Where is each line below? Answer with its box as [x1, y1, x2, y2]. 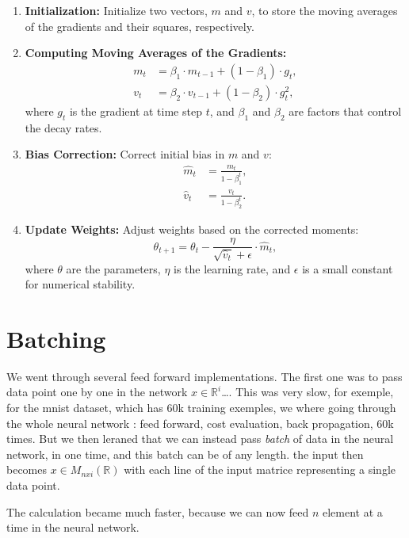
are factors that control [289, 102, 402, 119]
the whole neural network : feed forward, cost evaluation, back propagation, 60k [6, 414, 394, 431]
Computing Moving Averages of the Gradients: [25, 44, 287, 61]
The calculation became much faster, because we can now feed [6, 503, 309, 520]
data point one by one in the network [6, 383, 188, 400]
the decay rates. [25, 119, 102, 135]
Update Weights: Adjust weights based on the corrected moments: [25, 221, 359, 238]
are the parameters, [66, 260, 161, 277]
